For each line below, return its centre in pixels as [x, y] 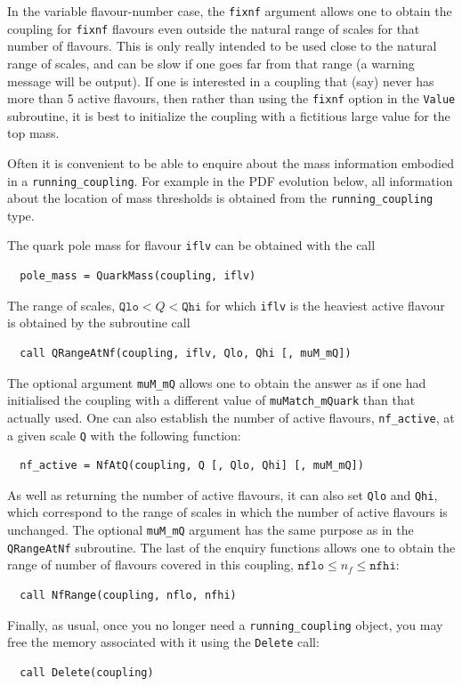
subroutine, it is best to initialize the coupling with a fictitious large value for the [229, 115]
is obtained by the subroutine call [99, 323]
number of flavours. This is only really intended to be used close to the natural [222, 46]
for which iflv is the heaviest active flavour [325, 305]
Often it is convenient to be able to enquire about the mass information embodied [231, 162]
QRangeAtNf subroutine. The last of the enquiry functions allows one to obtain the [231, 547]
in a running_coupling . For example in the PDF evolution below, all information [230, 180]
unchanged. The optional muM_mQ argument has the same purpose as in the [211, 529]
